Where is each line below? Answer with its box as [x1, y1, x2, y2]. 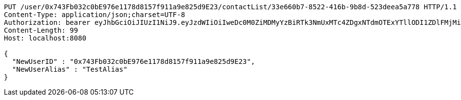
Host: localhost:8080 [4, 34, 86, 42]
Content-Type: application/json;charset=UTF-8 [4, 11, 185, 19]
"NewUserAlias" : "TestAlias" [12, 65, 127, 73]
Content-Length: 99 [4, 26, 78, 34]
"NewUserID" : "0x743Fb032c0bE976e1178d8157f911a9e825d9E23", [12, 58, 255, 65]
